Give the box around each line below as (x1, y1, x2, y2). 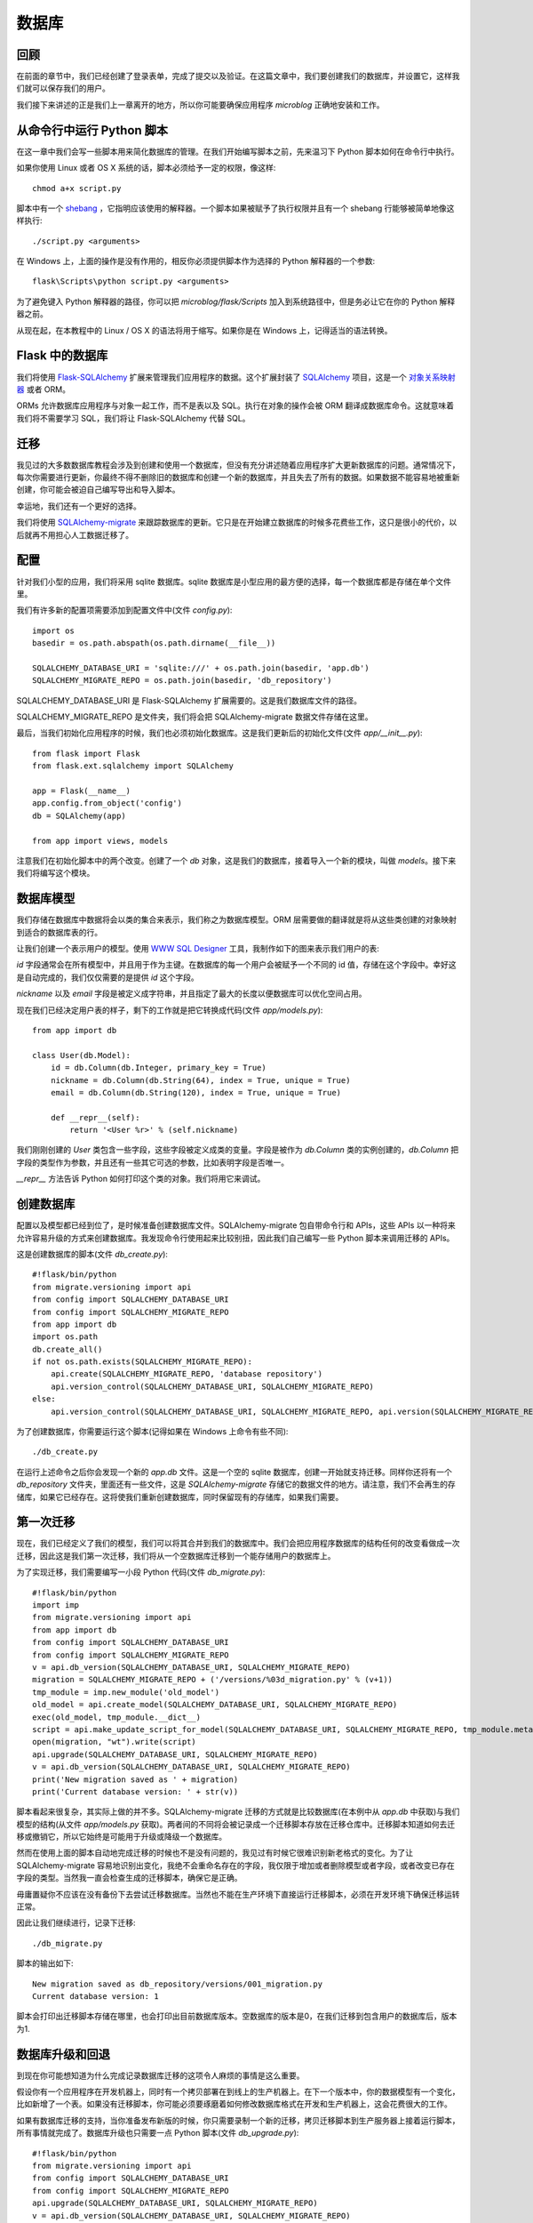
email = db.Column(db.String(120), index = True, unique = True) (50, 1087, 342, 1097)
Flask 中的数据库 (16, 348, 108, 364)
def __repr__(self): (50, 1112, 140, 1122)
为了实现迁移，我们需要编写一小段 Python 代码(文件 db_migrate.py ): (16, 1567, 266, 1577)
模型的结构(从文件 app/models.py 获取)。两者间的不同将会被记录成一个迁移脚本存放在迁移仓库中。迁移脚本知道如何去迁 (16, 1818, 456, 1829)
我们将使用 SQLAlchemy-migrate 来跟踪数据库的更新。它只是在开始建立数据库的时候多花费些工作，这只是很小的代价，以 (16, 517, 457, 528)
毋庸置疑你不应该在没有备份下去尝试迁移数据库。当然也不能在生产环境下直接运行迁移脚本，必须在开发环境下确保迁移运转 (16, 1889, 460, 1899)
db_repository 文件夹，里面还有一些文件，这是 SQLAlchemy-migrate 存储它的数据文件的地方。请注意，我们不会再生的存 (16, 1479, 457, 1489)
